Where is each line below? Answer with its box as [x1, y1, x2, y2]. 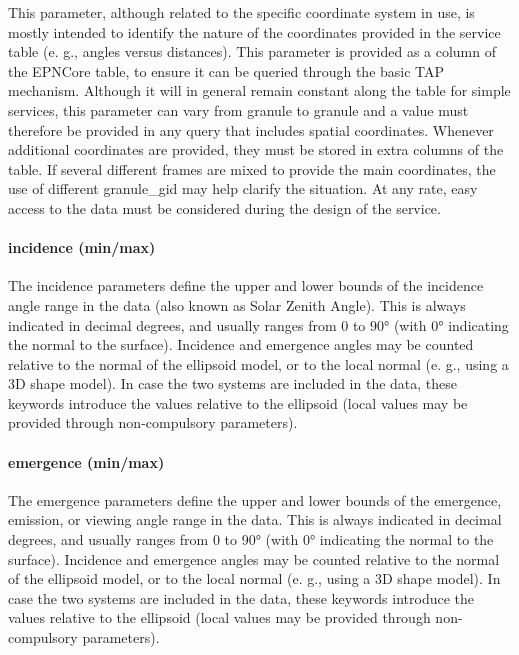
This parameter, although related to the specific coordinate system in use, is [8, 2, 475, 22]
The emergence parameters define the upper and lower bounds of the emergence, [8, 489, 502, 510]
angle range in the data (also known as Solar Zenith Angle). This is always [8, 294, 466, 315]
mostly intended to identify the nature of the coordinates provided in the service [8, 21, 501, 42]
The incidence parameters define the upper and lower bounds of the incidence [8, 275, 484, 296]
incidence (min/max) [8, 237, 156, 258]
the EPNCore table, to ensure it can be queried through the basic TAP [8, 60, 445, 81]
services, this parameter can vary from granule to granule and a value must [8, 99, 469, 120]
